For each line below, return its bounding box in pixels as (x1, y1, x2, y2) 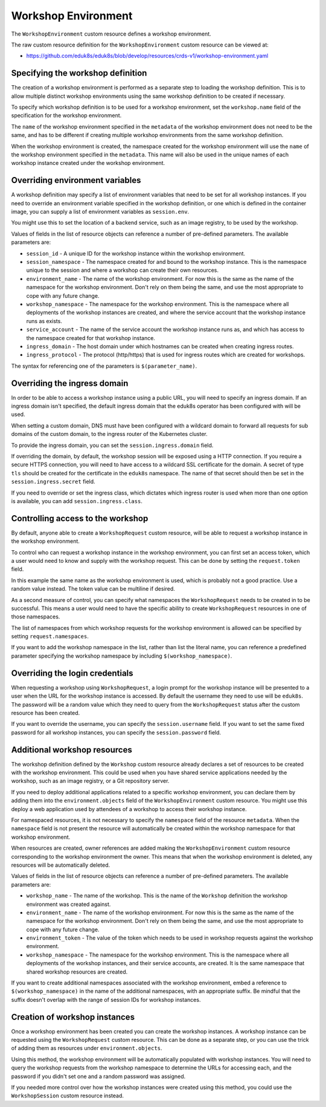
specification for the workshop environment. (11, 112, 122, 119)
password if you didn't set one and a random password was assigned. (11, 1073, 186, 1080)
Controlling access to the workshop (11, 513, 149, 524)
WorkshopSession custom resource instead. (11, 1092, 124, 1099)
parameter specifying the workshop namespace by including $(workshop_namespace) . (11, 652, 232, 659)
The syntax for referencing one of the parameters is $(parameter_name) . (11, 362, 197, 370)
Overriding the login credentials (11, 668, 133, 678)
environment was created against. (26, 900, 111, 908)
